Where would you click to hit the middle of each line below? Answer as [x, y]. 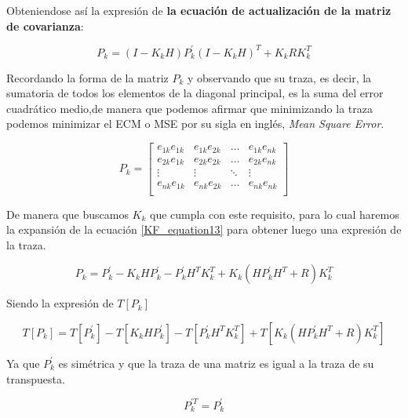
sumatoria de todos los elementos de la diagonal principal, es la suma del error [195, 93]
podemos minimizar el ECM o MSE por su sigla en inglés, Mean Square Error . [195, 124]
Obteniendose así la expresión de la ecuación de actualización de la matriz [199, 10]
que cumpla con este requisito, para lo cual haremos [275, 214]
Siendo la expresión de [60, 303]
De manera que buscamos [67, 214]
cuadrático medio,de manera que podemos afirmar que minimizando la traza [189, 108]
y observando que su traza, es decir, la [280, 77]
